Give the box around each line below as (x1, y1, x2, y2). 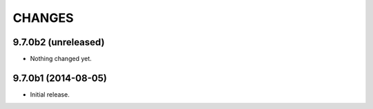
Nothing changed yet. (30, 55, 93, 63)
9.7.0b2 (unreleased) (12, 36, 105, 48)
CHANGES (12, 10, 74, 25)
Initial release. (30, 90, 70, 99)
